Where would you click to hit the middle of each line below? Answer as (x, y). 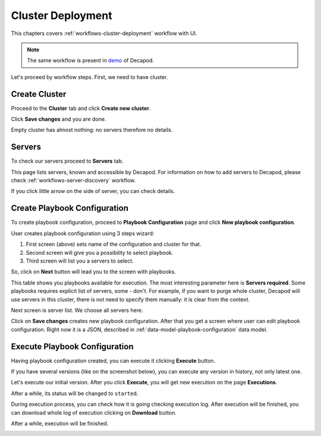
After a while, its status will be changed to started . (75, 393)
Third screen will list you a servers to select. (80, 261)
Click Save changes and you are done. (59, 119)
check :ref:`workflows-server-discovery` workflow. (73, 181)
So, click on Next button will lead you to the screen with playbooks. (94, 272)
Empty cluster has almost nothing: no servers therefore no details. (92, 130)
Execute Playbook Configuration (72, 347)
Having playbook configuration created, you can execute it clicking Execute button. (113, 361)
